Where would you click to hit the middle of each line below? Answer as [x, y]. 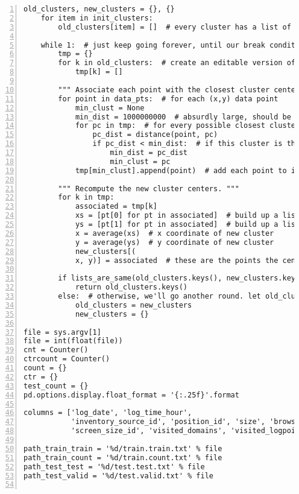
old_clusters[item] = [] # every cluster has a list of [175, 27]
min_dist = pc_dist [149, 153]
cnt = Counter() [56, 350]
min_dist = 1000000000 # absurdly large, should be [183, 117]
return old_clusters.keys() [131, 287]
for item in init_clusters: [97, 18]
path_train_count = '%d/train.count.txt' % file [123, 458]
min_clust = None [110, 108]
